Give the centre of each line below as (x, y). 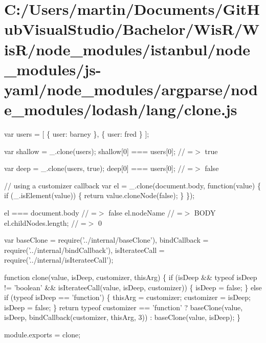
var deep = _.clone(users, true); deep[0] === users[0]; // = (99, 168)
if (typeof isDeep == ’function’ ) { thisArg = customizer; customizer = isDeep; (127, 297)
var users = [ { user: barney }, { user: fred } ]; (77, 134)
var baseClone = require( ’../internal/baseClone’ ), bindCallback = (106, 240)
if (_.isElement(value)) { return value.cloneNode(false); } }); (99, 195)
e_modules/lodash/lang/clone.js (121, 109)
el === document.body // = (50, 213)
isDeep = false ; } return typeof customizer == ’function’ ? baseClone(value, (124, 307)
